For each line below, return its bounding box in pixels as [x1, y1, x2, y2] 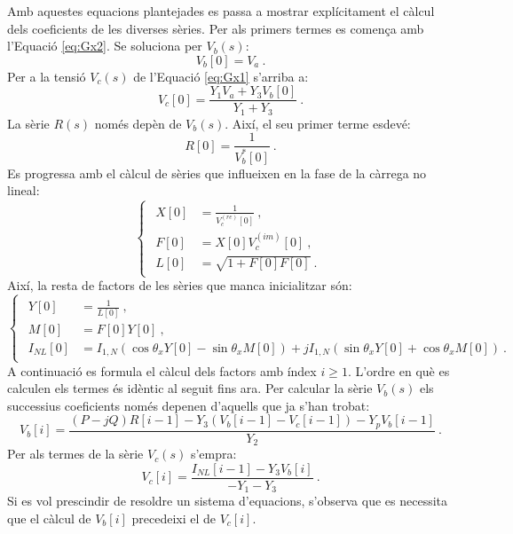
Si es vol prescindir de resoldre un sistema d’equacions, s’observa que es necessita [7, 491, 448, 510]
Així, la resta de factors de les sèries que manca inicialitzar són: [7, 276, 352, 294]
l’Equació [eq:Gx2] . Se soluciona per [7, 36, 202, 55]
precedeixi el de [131, 508, 217, 527]
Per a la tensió [7, 67, 86, 85]
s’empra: [190, 444, 237, 463]
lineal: [7, 181, 40, 200]
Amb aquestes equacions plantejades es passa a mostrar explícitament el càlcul [7, 2, 435, 20]
